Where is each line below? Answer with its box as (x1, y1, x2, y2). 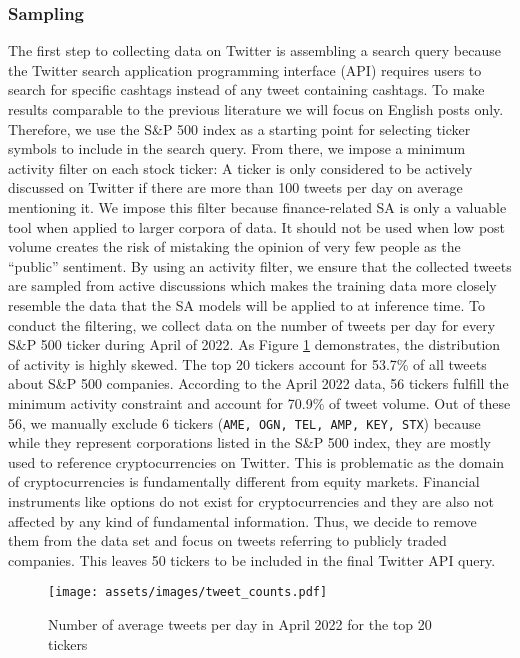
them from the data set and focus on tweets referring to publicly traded (8, 530, 447, 551)
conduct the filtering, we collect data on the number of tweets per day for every (8, 314, 496, 335)
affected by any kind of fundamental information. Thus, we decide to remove (8, 510, 477, 531)
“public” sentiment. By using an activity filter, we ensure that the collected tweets (8, 255, 512, 276)
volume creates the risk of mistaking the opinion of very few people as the (8, 236, 461, 257)
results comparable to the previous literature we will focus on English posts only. (8, 99, 504, 119)
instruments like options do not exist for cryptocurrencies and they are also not (8, 490, 495, 511)
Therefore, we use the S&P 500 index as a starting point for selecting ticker (8, 118, 471, 139)
